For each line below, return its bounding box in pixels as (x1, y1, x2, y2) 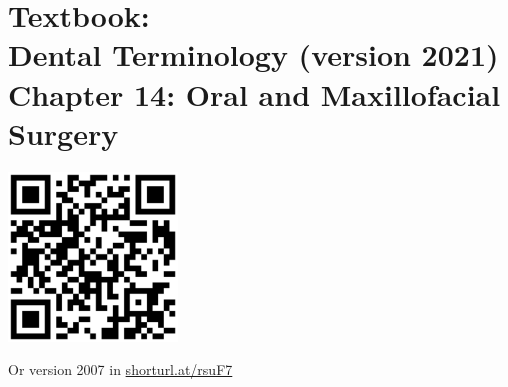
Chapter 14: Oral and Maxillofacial (8, 73, 501, 114)
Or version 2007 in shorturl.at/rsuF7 (8, 359, 233, 380)
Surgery (8, 112, 119, 153)
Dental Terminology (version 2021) (8, 34, 499, 75)
